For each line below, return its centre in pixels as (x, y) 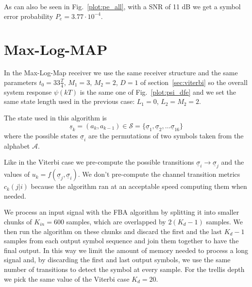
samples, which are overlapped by (116, 221)
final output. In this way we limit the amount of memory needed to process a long (126, 250)
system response (28, 92)
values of (17, 174)
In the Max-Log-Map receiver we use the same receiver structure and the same (121, 73)
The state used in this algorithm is (55, 117)
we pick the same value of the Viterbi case (67, 279)
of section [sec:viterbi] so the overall (194, 82)
